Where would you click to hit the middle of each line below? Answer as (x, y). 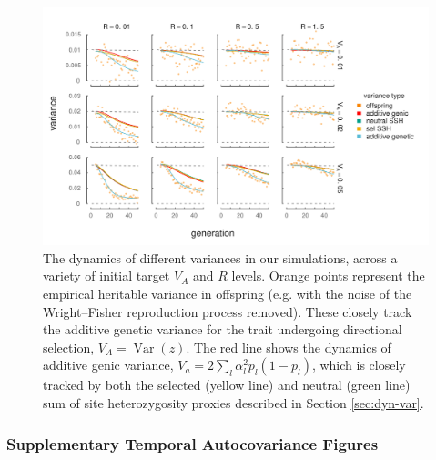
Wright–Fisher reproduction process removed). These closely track (228, 311)
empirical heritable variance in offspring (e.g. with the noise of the (228, 294)
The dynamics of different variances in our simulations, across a (220, 257)
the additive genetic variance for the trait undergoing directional (223, 329)
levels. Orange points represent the (328, 276)
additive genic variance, (108, 365)
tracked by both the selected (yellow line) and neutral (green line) (227, 385)
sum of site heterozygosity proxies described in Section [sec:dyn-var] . (233, 403)
